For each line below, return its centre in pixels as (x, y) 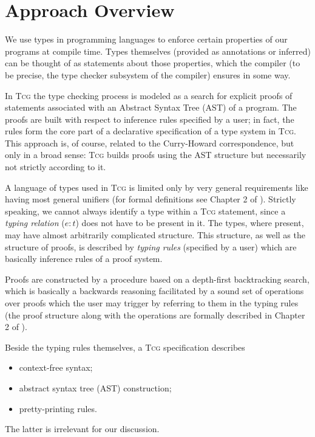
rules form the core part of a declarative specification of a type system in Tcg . (151, 131)
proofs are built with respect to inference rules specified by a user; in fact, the (150, 119)
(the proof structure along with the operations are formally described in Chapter (155, 315)
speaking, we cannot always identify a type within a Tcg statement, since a (145, 211)
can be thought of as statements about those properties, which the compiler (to (153, 63)
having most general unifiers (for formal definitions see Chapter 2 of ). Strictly (151, 199)
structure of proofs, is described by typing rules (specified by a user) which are (151, 246)
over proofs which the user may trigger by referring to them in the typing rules (152, 303)
